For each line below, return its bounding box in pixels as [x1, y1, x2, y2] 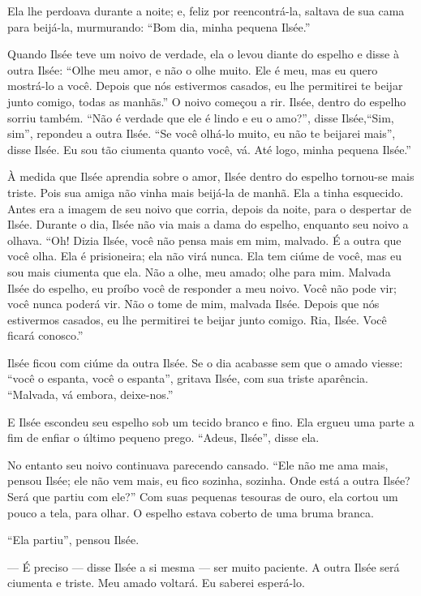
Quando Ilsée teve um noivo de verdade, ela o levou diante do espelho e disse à [7, 45, 399, 62]
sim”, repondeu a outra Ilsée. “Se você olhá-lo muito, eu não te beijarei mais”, [7, 125, 396, 142]
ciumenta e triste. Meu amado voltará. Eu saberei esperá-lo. [7, 574, 305, 591]
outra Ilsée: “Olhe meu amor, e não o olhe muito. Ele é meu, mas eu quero [7, 61, 378, 78]
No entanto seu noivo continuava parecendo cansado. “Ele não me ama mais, [7, 456, 389, 473]
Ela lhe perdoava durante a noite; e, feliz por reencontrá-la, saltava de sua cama [7, 2, 405, 19]
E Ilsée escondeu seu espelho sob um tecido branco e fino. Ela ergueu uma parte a [7, 413, 415, 430]
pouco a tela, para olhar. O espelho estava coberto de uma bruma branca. [7, 504, 374, 521]
